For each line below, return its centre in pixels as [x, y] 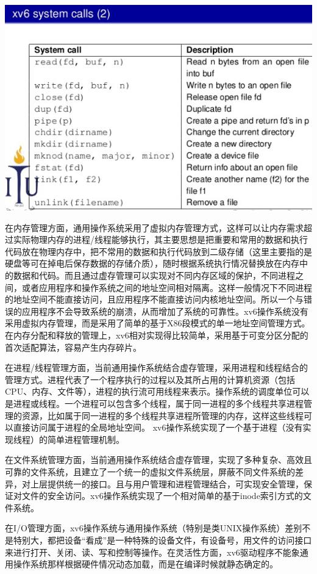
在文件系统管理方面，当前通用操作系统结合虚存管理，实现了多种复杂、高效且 [158, 460]
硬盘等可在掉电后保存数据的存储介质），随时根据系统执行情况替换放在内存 [152, 263]
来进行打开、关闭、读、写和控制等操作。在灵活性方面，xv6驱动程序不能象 [152, 552]
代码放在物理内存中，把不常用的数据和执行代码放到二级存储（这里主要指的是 [158, 251]
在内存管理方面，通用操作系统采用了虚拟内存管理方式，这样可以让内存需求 [154, 227]
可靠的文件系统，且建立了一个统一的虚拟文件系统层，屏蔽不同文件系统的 [150, 471]
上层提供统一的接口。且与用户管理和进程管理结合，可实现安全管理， [167, 483]
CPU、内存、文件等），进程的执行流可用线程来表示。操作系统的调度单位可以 [157, 391]
